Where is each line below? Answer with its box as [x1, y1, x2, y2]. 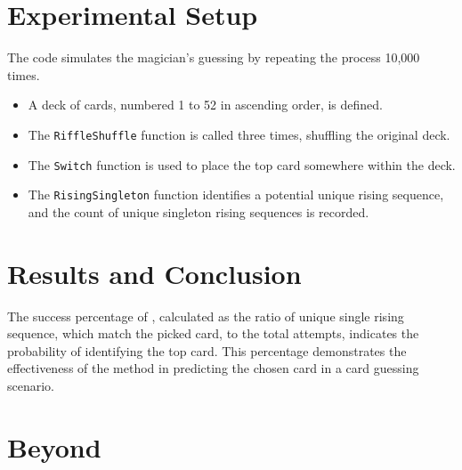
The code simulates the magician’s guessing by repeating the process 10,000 [7, 48, 420, 67]
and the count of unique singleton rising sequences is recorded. [28, 202, 369, 221]
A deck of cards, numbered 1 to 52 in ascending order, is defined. [28, 95, 384, 114]
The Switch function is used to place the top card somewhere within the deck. [28, 155, 456, 174]
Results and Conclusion [7, 255, 302, 291]
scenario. [7, 376, 55, 394]
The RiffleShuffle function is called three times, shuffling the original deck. [28, 125, 450, 143]
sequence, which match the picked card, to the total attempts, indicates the [7, 324, 419, 343]
